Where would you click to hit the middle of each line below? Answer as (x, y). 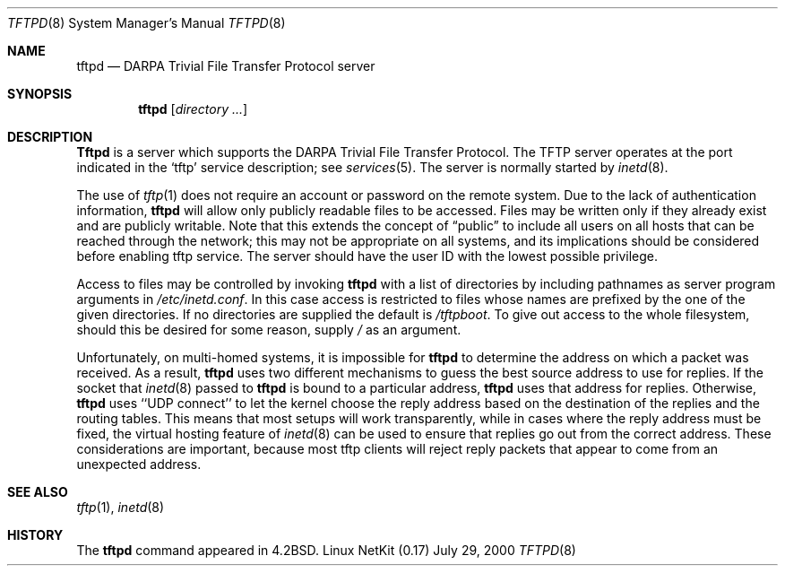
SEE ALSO (38, 492)
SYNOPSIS (40, 94)
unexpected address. (139, 464)
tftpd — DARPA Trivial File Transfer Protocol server (226, 66)
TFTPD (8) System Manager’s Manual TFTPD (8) (147, 23)
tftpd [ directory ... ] (193, 109)
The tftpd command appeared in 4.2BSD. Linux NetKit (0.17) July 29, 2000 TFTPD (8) (326, 550)
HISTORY (35, 535)
